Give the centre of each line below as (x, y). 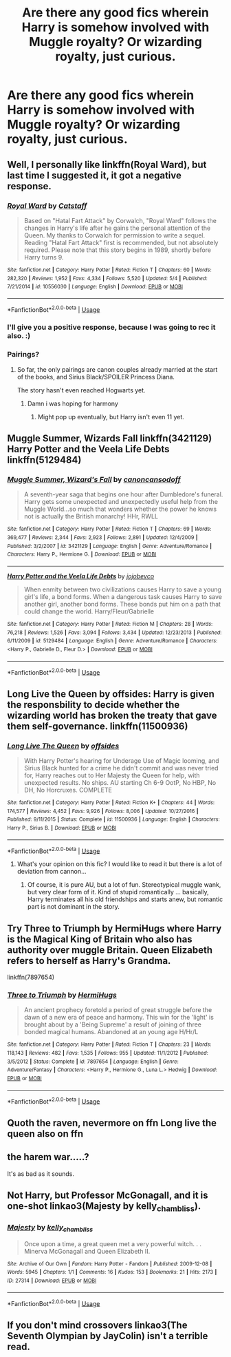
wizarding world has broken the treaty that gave (112, 715)
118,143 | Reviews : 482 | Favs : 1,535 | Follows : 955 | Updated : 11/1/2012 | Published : (108, 1053)
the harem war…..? (48, 1157)
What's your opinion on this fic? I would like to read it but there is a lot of (119, 864)
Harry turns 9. (44, 257)
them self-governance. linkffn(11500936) (98, 726)
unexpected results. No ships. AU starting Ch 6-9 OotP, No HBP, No (120, 782)
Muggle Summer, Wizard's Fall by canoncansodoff (94, 480)
